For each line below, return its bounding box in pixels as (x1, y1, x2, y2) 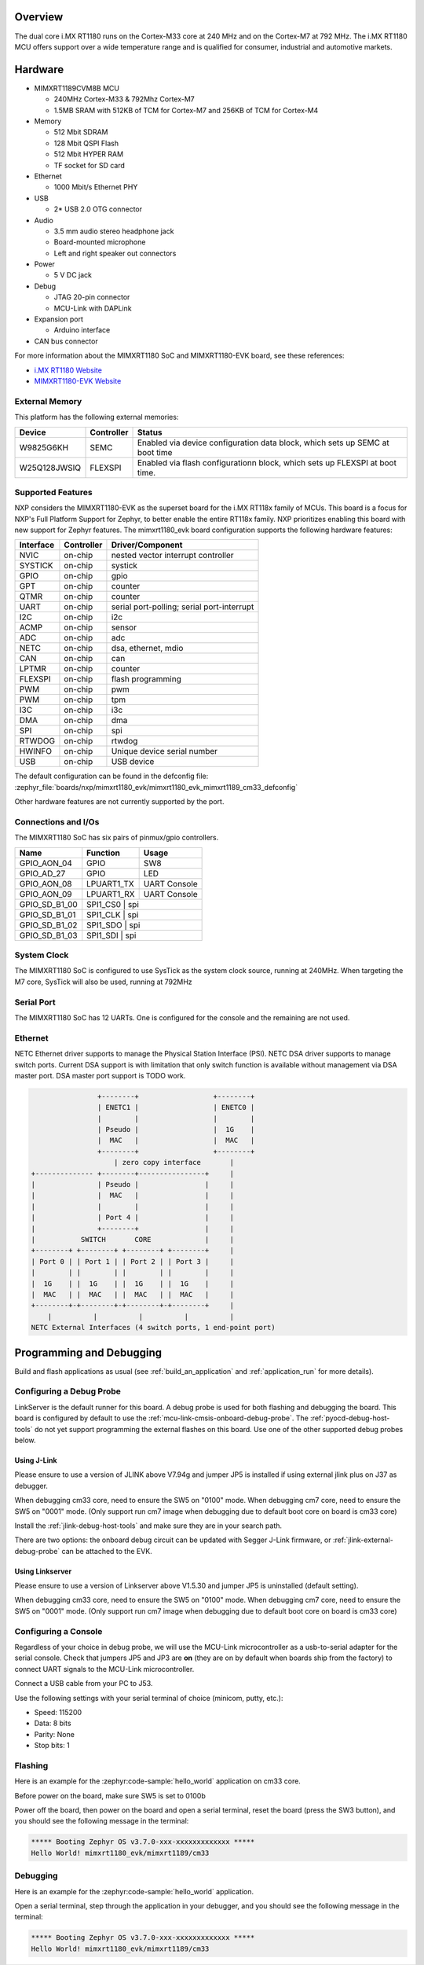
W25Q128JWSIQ (19, 462, 82, 473)
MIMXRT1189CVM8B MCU (34, 83, 119, 93)
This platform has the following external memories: (14, 413, 179, 422)
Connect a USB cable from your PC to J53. (14, 1679, 153, 1688)
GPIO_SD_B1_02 (19, 920, 78, 931)
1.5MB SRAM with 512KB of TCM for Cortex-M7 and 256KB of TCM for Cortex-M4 (53, 105, 319, 115)
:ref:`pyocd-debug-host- (310, 1413, 390, 1423)
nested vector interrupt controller (111, 550, 235, 561)
